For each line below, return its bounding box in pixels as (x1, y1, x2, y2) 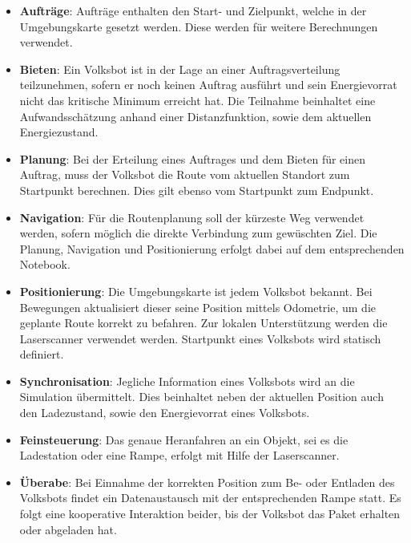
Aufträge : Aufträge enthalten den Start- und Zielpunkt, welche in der (19, 2, 367, 18)
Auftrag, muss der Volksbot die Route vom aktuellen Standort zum (19, 166, 350, 183)
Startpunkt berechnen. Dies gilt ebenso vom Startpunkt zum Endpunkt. (19, 181, 374, 198)
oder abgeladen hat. (19, 521, 117, 537)
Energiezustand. (19, 124, 99, 140)
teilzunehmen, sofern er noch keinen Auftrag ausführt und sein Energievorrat (19, 76, 397, 93)
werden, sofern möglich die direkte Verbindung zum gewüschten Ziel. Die (19, 225, 377, 241)
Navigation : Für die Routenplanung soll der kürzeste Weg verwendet (19, 209, 365, 225)
